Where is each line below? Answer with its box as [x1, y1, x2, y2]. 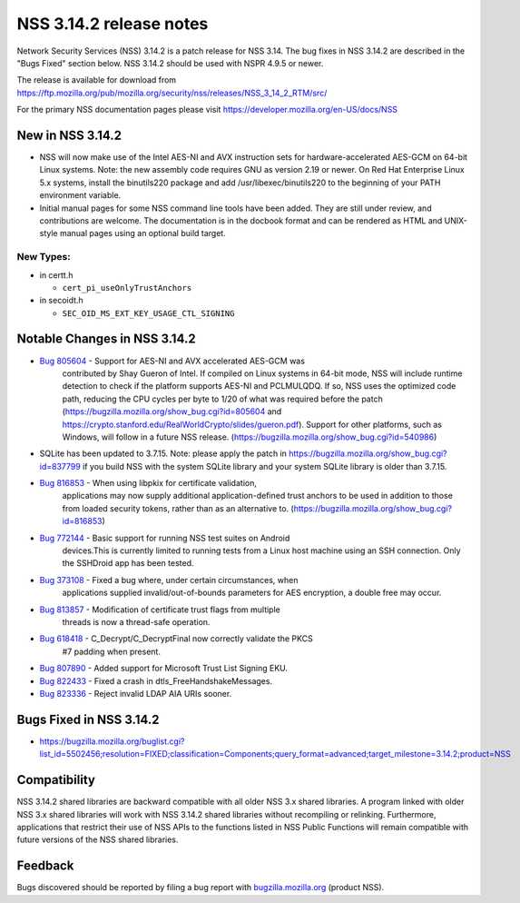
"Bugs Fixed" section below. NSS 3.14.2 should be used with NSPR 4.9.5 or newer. [16, 57, 324, 68]
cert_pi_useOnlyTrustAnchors [62, 283, 192, 293]
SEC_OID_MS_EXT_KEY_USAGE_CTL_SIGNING [62, 308, 235, 318]
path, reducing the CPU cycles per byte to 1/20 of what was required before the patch [62, 393, 383, 404]
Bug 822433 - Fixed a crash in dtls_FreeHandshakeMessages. [39, 675, 272, 686]
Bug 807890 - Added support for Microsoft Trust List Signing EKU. [39, 663, 289, 674]
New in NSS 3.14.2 [16, 127, 123, 143]
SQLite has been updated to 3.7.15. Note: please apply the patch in [39, 448, 288, 459]
